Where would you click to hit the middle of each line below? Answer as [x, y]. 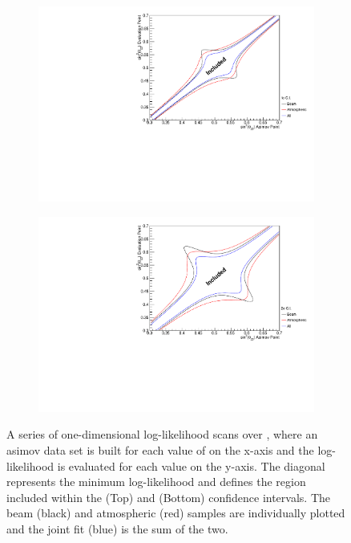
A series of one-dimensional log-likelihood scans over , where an [162, 434]
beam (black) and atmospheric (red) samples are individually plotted [176, 513]
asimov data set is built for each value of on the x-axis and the [160, 450]
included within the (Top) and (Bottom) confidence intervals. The [168, 497]
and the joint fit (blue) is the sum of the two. [117, 528]
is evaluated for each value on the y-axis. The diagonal [191, 465]
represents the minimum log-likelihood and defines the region [156, 482]
